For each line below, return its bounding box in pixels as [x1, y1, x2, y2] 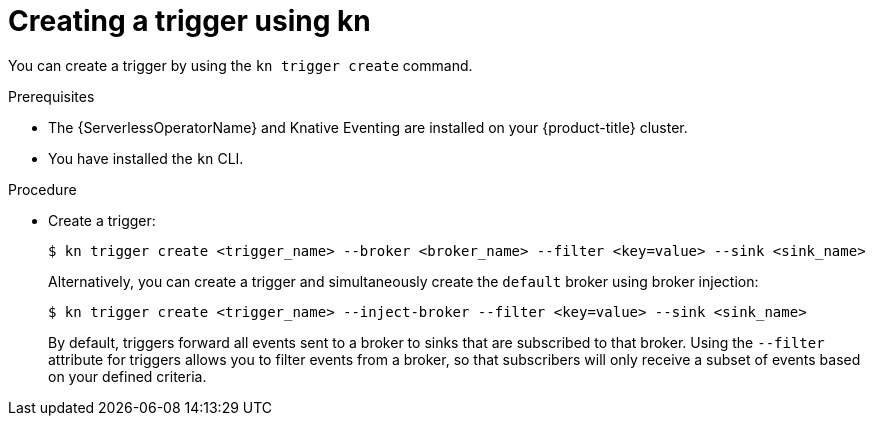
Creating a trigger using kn [8, 4, 371, 38]
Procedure [8, 180, 77, 198]
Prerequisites [8, 87, 95, 105]
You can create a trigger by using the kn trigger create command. [8, 56, 473, 74]
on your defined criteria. [48, 367, 207, 385]
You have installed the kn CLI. [48, 149, 244, 167]
